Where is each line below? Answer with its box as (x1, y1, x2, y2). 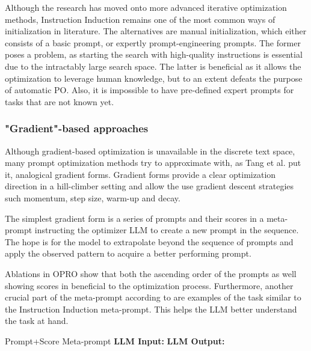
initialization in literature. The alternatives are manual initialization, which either (5, 25, 307, 37)
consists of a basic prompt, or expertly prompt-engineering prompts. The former (5, 36, 301, 49)
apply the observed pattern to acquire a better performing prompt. (5, 247, 251, 260)
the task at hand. (5, 314, 69, 327)
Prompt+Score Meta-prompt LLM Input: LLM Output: (5, 334, 225, 347)
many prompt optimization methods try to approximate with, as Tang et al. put (5, 156, 301, 169)
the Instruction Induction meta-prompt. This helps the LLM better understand (5, 302, 297, 315)
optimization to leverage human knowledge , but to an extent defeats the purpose (5, 72, 303, 84)
